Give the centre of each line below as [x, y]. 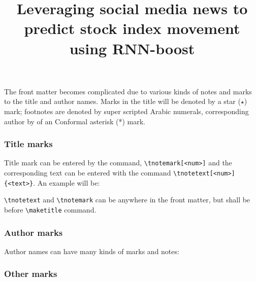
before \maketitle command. [50, 209]
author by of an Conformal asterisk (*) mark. [75, 121]
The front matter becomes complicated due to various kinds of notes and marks [128, 91]
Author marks [34, 232]
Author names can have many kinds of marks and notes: [92, 251]
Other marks [31, 274]
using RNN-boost [132, 48]
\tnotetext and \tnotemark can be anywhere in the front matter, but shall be [127, 200]
